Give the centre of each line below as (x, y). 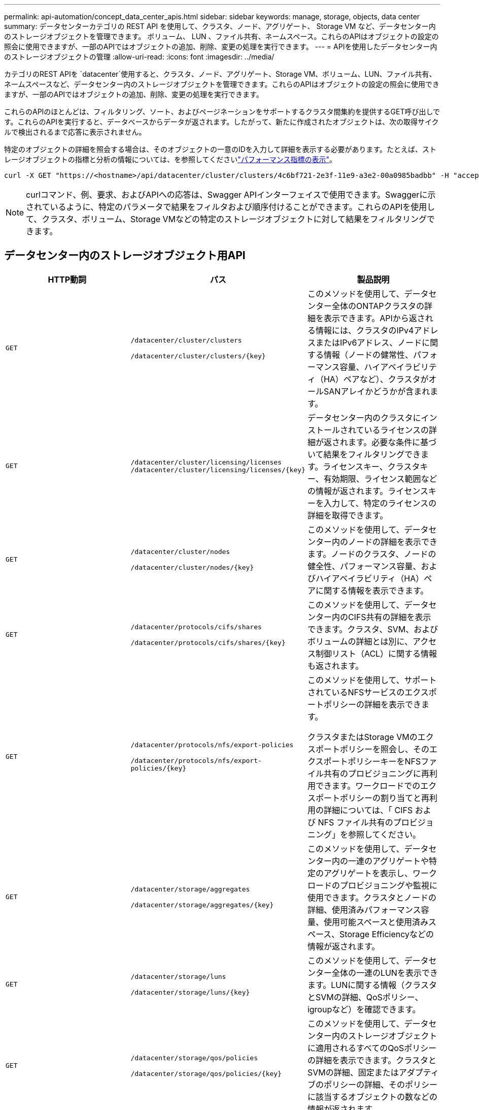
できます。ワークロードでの (368, 785)
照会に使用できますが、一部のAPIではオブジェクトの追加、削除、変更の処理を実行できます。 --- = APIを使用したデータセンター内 (221, 47)
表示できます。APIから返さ (374, 318)
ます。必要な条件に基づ (392, 442)
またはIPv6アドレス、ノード (369, 342)
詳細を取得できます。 (348, 515)
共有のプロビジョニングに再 (376, 773)
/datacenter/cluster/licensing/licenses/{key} (218, 470)
